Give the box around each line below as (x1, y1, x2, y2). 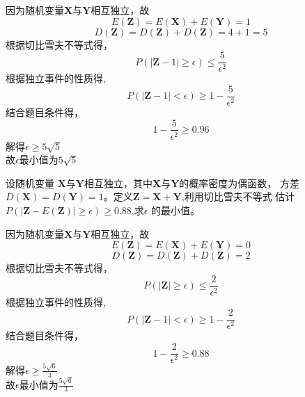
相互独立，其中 (84, 175, 153, 190)
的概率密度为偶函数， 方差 (179, 175, 300, 190)
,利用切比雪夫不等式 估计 (181, 189, 295, 204)
